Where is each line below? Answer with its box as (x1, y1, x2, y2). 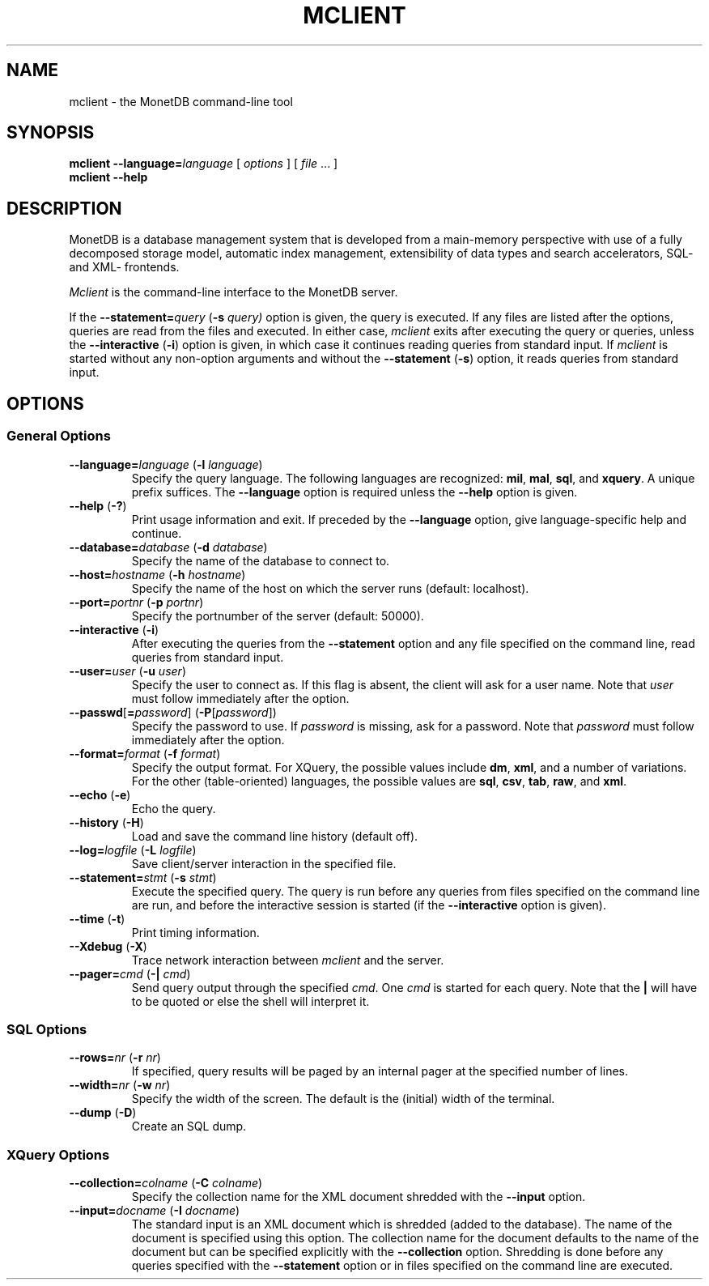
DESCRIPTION (6, 198, 122, 219)
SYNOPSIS (6, 122, 95, 143)
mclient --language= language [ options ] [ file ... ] (69, 156, 338, 171)
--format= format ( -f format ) (69, 746, 221, 760)
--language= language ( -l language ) (69, 457, 263, 471)
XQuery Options (6, 1146, 110, 1163)
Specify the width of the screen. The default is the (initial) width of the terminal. (131, 1092, 555, 1106)
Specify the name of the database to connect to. (131, 553, 390, 568)
